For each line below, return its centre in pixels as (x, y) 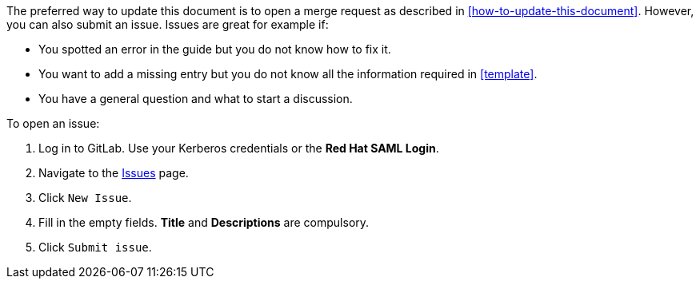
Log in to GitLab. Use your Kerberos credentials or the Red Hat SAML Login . (239, 148)
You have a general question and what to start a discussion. (196, 99)
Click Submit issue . (95, 247)
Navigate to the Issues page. (114, 173)
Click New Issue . (85, 198)
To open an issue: (53, 123)
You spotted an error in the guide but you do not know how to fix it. (215, 49)
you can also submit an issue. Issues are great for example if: (168, 24)
